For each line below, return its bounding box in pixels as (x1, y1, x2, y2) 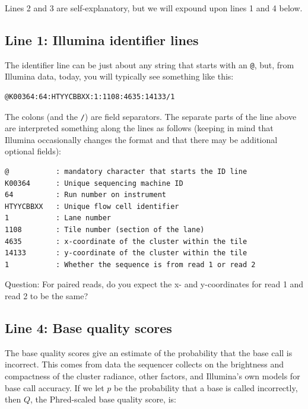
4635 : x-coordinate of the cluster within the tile (5, 237, 247, 246)
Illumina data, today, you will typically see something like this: (5, 70, 234, 83)
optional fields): (5, 145, 61, 157)
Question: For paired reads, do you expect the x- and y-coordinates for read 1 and (5, 278, 304, 290)
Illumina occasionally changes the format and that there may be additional (5, 133, 278, 145)
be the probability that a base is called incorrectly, (114, 381, 298, 394)
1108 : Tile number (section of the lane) (5, 226, 205, 234)
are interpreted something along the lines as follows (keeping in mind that (5, 122, 274, 134)
